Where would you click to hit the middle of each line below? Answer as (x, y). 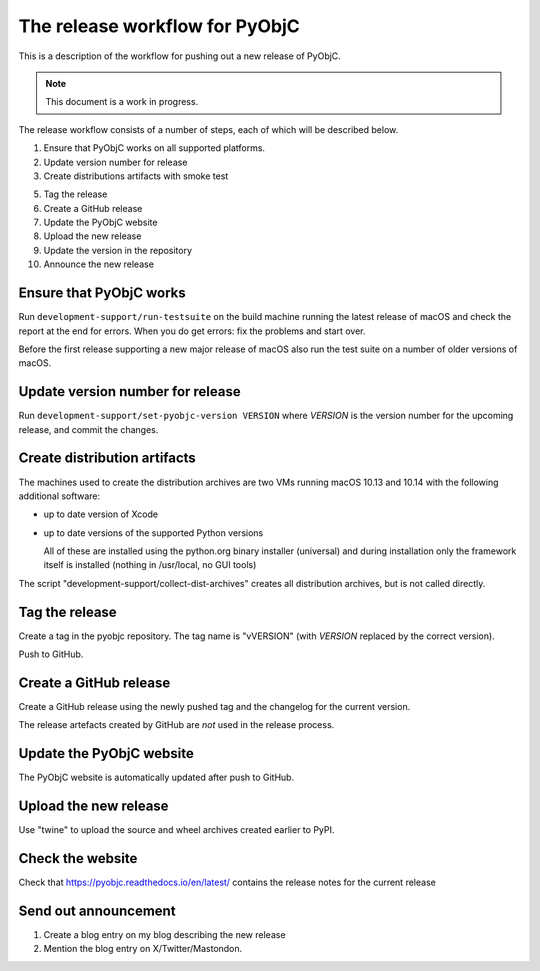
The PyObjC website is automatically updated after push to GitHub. (156, 777)
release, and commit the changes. (88, 429)
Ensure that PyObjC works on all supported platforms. (154, 148)
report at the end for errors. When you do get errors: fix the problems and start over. (192, 331)
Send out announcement (97, 910)
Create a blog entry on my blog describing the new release (164, 935)
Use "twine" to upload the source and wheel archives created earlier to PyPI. (176, 830)
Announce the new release (99, 264)
